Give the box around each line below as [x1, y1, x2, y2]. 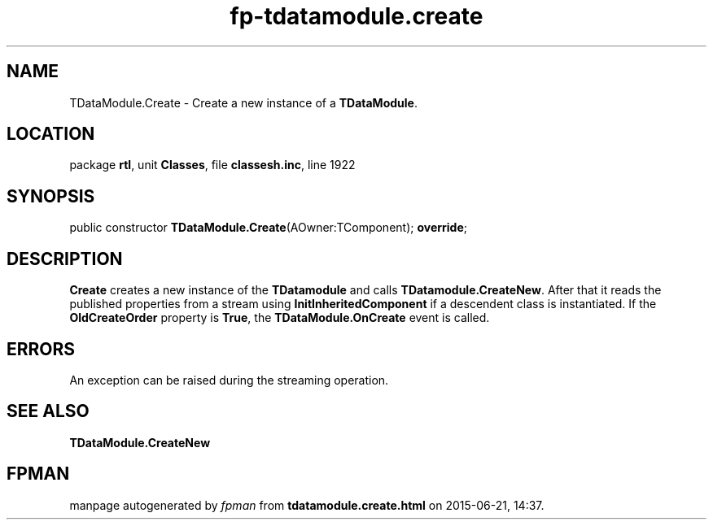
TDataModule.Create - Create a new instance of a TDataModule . [69, 95, 418, 110]
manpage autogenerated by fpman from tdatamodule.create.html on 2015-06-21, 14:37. [69, 498, 545, 512]
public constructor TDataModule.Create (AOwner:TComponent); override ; [69, 220, 468, 235]
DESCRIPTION [7, 248, 123, 269]
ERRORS [7, 338, 76, 359]
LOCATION [7, 124, 95, 145]
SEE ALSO [7, 401, 90, 422]
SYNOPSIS [7, 185, 95, 206]
